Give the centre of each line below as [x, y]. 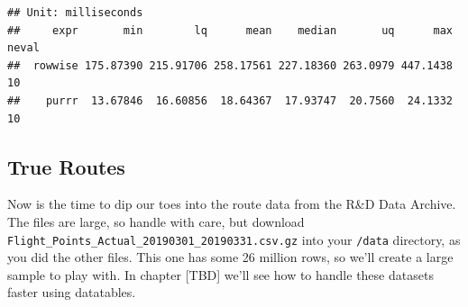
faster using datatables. [72, 292]
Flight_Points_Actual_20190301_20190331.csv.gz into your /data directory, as [234, 239]
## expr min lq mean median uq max [230, 30]
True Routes [66, 166]
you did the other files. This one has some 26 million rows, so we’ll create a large [230, 257]
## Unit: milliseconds [75, 13]
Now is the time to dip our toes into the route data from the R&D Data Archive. [232, 204]
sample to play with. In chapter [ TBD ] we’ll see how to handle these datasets [220, 274]
